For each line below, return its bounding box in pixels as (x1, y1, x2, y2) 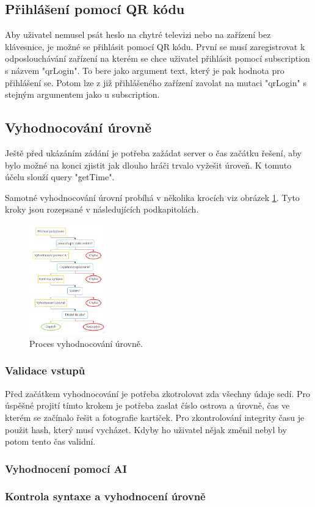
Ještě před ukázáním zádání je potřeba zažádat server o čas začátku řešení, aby (5, 146, 302, 159)
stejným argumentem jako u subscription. (5, 88, 160, 101)
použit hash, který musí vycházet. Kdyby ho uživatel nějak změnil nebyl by (5, 423, 287, 436)
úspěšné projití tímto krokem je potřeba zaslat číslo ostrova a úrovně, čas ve (5, 399, 290, 412)
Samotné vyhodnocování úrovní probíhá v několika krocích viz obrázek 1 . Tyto (5, 191, 300, 203)
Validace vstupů (5, 363, 85, 378)
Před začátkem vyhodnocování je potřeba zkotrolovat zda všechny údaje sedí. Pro (5, 387, 311, 399)
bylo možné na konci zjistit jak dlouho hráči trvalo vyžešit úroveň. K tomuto (5, 158, 292, 171)
